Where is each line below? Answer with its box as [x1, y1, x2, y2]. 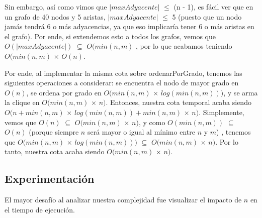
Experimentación [5, 171, 95, 186]
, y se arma [223, 87, 258, 97]
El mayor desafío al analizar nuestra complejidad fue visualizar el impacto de [5, 194, 242, 205]
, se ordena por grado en [26, 87, 102, 97]
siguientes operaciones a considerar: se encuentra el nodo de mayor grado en [5, 77, 239, 88]
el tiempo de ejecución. [5, 204, 75, 214]
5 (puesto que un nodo [172, 11, 242, 22]
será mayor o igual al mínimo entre [87, 127, 195, 137]
